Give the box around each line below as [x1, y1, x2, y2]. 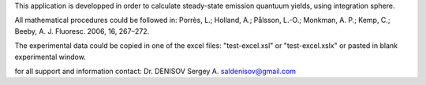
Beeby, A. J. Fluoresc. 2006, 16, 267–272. [14, 26, 150, 35]
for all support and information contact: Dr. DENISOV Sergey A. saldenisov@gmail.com [14, 66, 296, 76]
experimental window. [14, 52, 86, 61]
